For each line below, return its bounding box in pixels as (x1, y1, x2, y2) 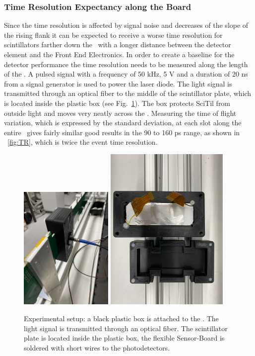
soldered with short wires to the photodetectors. (24, 342, 170, 353)
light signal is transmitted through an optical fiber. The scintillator (24, 323, 228, 333)
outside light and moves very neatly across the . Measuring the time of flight (4, 107, 237, 118)
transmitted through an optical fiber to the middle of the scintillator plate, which (4, 88, 252, 98)
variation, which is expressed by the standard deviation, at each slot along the (4, 117, 242, 128)
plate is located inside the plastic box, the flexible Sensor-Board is (24, 333, 225, 343)
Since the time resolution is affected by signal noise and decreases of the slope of (4, 20, 249, 30)
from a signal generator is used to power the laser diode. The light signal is (4, 78, 232, 89)
